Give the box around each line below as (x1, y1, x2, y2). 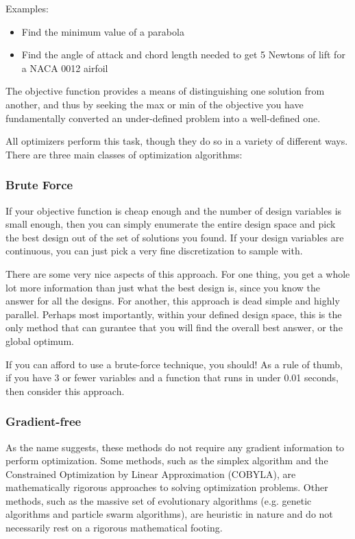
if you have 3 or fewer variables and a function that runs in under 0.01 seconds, (5, 370, 339, 385)
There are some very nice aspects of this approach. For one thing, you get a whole (5, 266, 350, 280)
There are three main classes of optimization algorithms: (5, 147, 243, 161)
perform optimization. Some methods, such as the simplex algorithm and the (5, 453, 328, 468)
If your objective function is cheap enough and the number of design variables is (5, 203, 342, 217)
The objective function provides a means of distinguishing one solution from (5, 84, 325, 98)
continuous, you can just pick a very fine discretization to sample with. (5, 243, 303, 258)
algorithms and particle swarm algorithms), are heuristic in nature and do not (5, 507, 333, 521)
